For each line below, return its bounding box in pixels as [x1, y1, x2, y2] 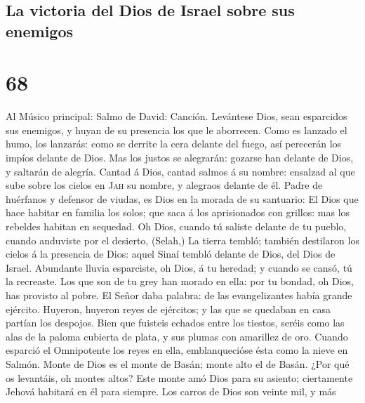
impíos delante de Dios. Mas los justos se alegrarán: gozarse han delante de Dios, [6, 150, 354, 165]
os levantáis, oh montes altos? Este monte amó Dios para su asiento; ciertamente [6, 370, 353, 385]
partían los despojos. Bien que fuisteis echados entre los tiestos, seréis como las [6, 315, 345, 330]
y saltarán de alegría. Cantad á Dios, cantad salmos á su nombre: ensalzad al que [6, 164, 355, 178]
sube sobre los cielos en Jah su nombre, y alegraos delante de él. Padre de [6, 178, 323, 192]
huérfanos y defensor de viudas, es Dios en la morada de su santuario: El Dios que [6, 191, 359, 206]
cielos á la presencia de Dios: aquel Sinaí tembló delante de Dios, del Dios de [6, 246, 336, 261]
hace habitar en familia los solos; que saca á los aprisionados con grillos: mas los [6, 205, 350, 220]
